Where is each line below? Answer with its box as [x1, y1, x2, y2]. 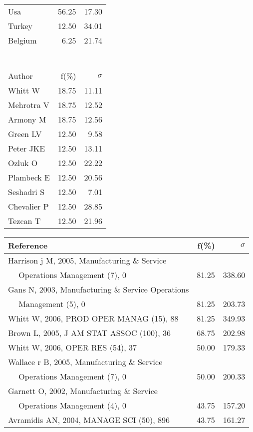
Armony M [8, 113, 46, 125]
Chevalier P [8, 200, 49, 212]
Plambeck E [8, 171, 50, 183]
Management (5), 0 [18, 298, 85, 309]
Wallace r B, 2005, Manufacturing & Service [8, 356, 163, 367]
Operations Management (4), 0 [18, 399, 127, 411]
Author [8, 70, 33, 81]
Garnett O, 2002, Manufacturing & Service [8, 385, 158, 396]
